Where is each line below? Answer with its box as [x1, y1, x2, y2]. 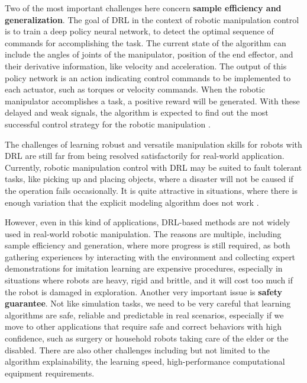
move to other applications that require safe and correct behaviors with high [5, 320, 282, 333]
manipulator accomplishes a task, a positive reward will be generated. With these [5, 94, 300, 107]
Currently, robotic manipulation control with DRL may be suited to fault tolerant [5, 161, 302, 173]
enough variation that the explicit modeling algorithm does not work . [5, 196, 259, 208]
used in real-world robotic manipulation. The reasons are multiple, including [5, 227, 282, 240]
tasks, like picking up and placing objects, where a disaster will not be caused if [5, 173, 293, 185]
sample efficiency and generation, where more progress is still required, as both [5, 239, 290, 251]
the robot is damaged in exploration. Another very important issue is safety [5, 285, 283, 298]
